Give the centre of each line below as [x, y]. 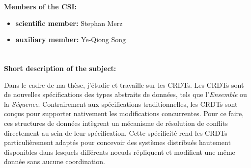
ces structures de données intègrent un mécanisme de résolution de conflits [116, 123]
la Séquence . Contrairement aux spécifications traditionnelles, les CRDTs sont [121, 104]
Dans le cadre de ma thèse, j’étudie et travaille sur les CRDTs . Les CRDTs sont [124, 84]
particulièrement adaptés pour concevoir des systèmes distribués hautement [117, 142]
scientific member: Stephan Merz [69, 23]
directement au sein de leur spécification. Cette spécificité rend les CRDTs [116, 132]
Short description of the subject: [60, 68]
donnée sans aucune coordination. [55, 161]
